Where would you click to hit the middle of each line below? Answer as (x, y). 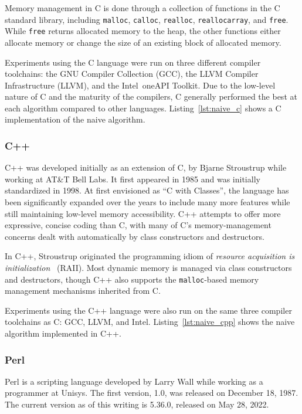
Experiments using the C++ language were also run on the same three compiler (148, 310)
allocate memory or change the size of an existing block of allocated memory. (143, 42)
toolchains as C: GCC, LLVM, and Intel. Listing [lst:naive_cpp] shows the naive (150, 322)
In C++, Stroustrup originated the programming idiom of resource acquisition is (150, 256)
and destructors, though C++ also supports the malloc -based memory (132, 279)
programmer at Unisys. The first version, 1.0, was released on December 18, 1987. (152, 393)
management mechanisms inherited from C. (83, 291)
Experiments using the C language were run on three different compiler (133, 62)
